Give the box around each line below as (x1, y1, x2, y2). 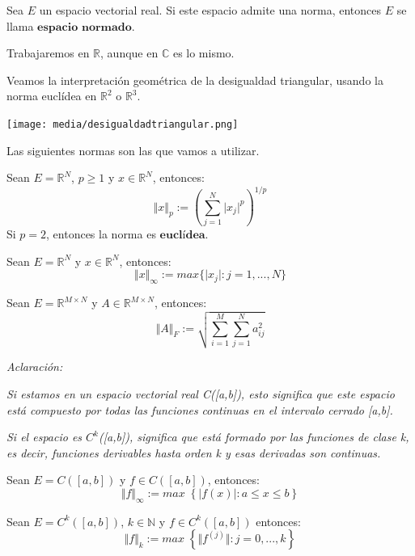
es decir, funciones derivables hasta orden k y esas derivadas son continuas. (6, 444, 381, 461)
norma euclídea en (6, 87, 97, 104)
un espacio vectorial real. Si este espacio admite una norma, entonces (39, 2, 381, 18)
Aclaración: (6, 358, 63, 375)
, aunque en (100, 44, 159, 61)
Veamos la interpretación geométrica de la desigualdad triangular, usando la (6, 71, 383, 88)
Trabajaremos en (6, 44, 90, 61)
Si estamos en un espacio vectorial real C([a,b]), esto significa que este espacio (6, 385, 395, 402)
